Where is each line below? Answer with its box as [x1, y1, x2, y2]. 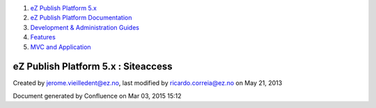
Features [30, 33, 56, 42]
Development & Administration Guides [30, 23, 139, 31]
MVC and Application [30, 42, 91, 51]
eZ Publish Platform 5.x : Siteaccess [13, 61, 173, 73]
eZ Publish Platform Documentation [30, 14, 132, 22]
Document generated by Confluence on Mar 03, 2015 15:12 [13, 91, 182, 100]
